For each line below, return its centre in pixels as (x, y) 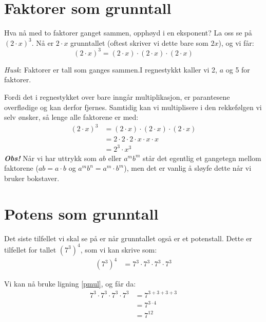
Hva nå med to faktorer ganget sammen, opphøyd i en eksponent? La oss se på (128, 33)
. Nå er (43, 42)
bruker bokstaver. (32, 178)
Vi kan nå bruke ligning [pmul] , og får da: (70, 284)
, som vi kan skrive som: (119, 249)
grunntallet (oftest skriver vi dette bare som (139, 42)
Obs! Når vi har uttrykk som (51, 158)
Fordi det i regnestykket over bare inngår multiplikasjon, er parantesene (117, 97)
